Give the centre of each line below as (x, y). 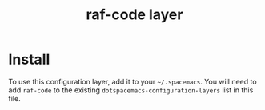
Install (29, 59)
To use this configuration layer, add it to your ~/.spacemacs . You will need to (133, 81)
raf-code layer (135, 15)
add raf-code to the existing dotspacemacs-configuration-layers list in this (131, 90)
